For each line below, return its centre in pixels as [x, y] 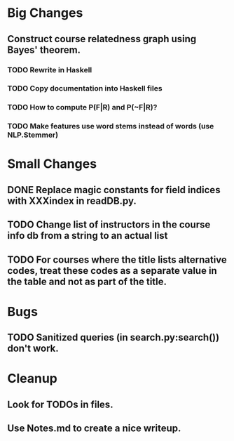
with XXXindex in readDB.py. [72, 200]
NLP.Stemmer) [33, 135]
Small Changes [52, 164]
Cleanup [33, 379]
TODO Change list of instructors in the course [109, 225]
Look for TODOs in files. [60, 404]
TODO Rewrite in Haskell [50, 70]
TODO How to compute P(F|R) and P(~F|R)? [82, 107]
